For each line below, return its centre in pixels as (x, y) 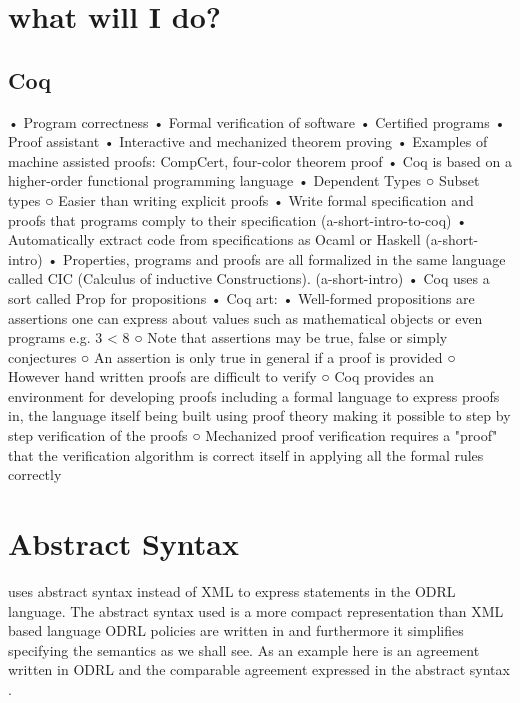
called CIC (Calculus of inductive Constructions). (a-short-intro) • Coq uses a (249, 278)
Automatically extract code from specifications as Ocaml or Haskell (214, 239)
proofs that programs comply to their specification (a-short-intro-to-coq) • (238, 219)
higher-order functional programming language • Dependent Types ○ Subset (244, 180)
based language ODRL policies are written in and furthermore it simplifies (236, 630)
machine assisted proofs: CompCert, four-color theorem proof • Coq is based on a (260, 160)
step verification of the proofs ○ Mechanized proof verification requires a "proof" (253, 435)
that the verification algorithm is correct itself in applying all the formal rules (246, 454)
